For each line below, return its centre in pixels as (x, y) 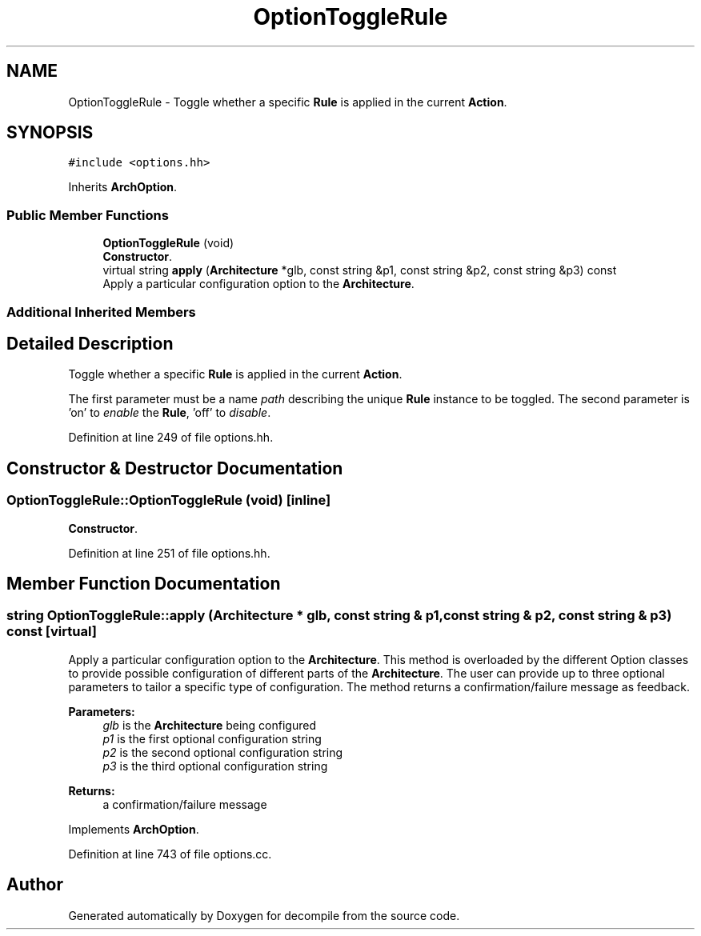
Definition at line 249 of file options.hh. (171, 438)
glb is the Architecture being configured (209, 725)
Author (35, 885)
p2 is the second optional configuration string (223, 752)
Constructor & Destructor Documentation (175, 468)
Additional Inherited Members (101, 312)
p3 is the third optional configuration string (215, 766)
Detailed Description (90, 343)
